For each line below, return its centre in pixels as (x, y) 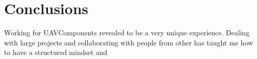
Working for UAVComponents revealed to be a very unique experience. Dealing (127, 33)
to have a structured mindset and (56, 52)
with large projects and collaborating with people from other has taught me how (129, 42)
